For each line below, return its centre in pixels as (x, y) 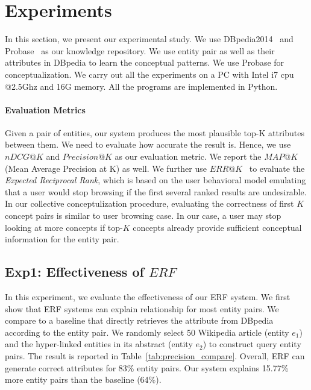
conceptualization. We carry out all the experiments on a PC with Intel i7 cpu (149, 74)
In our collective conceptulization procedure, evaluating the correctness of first (149, 203)
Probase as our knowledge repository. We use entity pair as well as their (140, 50)
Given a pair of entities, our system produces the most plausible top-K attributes (155, 132)
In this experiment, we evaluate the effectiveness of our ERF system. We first (148, 297)
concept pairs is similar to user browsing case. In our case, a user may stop (143, 215)
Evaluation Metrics (45, 109)
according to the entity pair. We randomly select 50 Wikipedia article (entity (147, 332)
